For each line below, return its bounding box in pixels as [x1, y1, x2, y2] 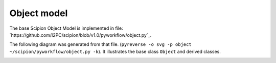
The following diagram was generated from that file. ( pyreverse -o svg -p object [9, 41, 192, 47]
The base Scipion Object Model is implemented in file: [9, 25, 123, 31]
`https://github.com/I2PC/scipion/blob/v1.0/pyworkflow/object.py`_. [9, 32, 152, 38]
